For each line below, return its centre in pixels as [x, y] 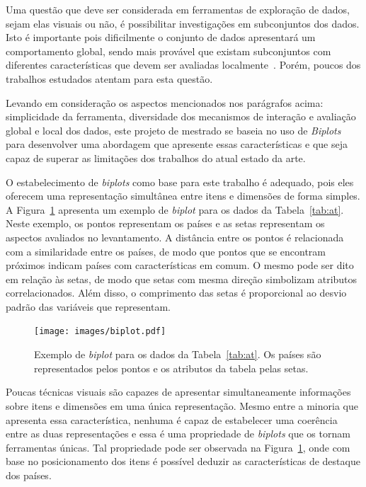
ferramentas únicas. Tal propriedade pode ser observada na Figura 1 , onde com [178, 447]
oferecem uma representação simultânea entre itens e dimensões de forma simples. [183, 196]
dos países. [29, 475]
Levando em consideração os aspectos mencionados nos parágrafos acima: [165, 102]
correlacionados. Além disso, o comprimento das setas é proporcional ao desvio [176, 293]
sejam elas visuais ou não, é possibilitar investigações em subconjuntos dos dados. [183, 23]
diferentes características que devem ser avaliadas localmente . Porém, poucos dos [183, 65]
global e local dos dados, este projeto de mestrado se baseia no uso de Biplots [173, 130]
